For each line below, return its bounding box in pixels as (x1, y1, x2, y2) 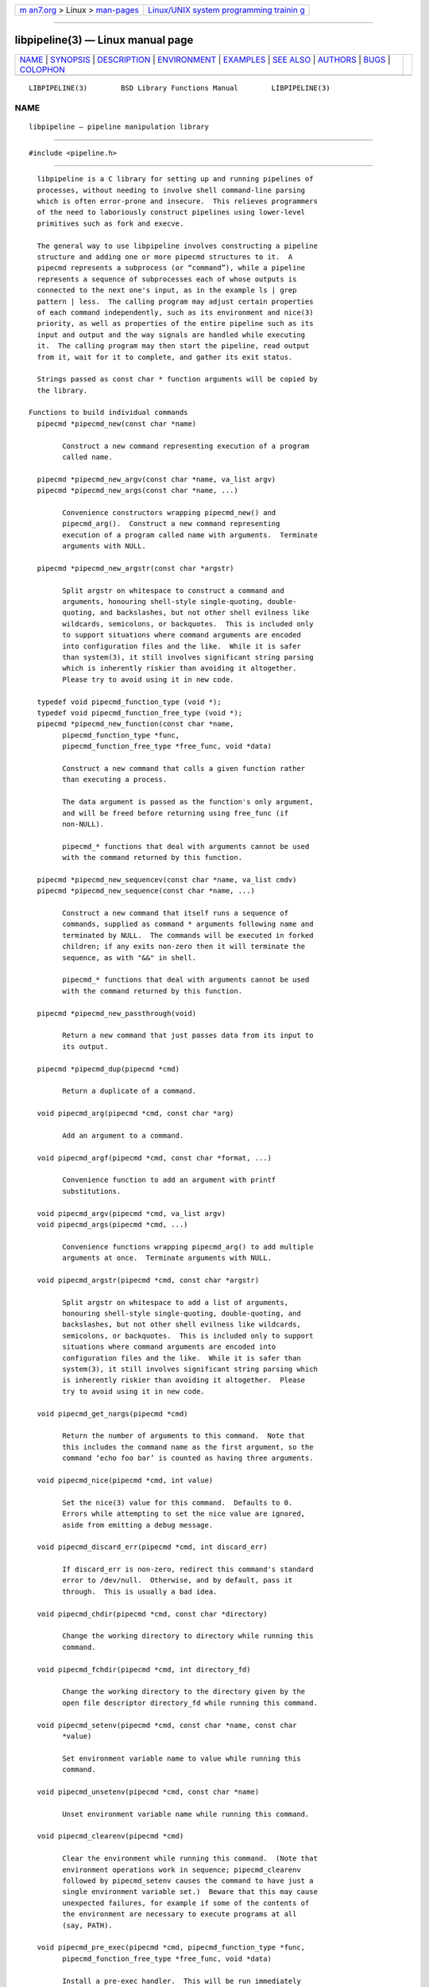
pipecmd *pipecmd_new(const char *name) (37, 419, 197, 428)
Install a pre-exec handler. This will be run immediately (62, 1976, 301, 1985)
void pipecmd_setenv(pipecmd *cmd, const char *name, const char (37, 1721, 297, 1729)
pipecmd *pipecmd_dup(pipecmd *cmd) (37, 1064, 180, 1073)
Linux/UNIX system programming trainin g (148, 5, 305, 15)
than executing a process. (62, 775, 168, 784)
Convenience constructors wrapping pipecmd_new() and (62, 508, 276, 517)
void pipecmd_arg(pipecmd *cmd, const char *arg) (37, 1109, 234, 1118)
